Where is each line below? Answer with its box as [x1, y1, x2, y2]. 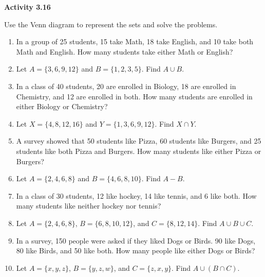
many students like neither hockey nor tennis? [16, 200, 161, 211]
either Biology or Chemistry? [16, 101, 108, 112]
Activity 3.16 [4, 2, 51, 12]
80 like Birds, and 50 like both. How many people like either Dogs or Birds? [16, 245, 255, 256]
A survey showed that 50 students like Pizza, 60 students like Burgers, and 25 [16, 135, 261, 146]
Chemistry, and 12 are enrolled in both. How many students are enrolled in [16, 91, 253, 101]
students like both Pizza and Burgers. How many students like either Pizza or [16, 145, 261, 156]
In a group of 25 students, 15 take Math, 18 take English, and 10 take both [16, 36, 254, 47]
